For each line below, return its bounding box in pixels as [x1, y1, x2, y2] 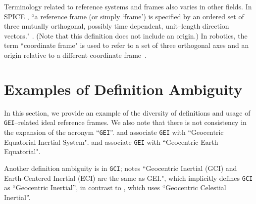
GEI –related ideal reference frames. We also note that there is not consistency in [4, 117, 247, 127]
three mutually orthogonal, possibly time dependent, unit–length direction [4, 21, 229, 31]
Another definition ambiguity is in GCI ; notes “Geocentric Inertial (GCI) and [4, 163, 237, 173]
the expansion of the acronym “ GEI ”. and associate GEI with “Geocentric [4, 126, 224, 137]
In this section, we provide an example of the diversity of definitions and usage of [4, 107, 251, 118]
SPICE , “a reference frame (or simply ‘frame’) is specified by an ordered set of [4, 11, 244, 21]
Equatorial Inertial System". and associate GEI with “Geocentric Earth [4, 136, 218, 147]
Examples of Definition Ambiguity [4, 79, 243, 99]
